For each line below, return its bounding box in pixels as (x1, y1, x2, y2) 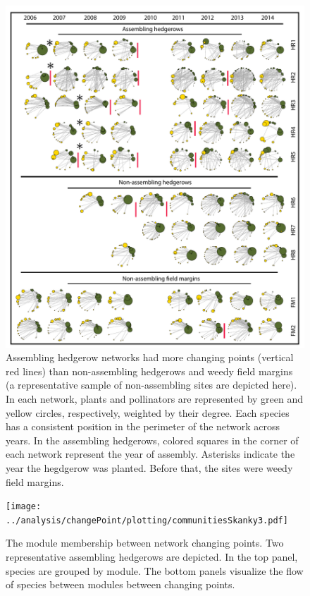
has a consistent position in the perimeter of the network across (6, 419, 280, 434)
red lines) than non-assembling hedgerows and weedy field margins (6, 363, 293, 378)
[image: (6, 501, 42, 512)
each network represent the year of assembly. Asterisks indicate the (6, 446, 295, 461)
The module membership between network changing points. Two (6, 535, 284, 550)
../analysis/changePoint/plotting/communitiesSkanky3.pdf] (6, 515, 288, 525)
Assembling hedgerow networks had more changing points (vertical (6, 350, 294, 365)
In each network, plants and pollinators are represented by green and (6, 391, 304, 406)
